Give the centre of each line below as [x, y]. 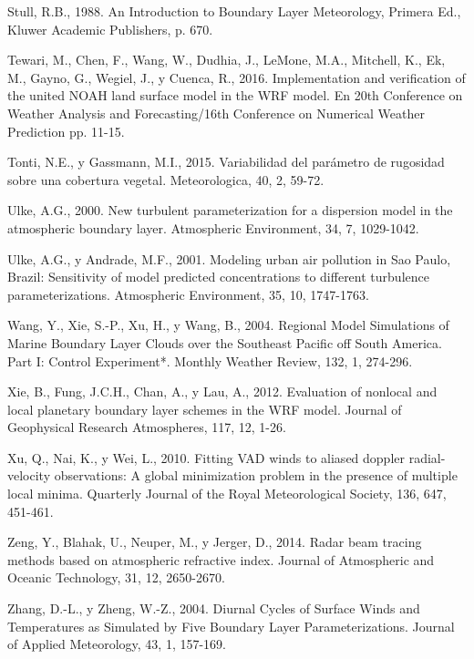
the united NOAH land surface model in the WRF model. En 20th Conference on [235, 95]
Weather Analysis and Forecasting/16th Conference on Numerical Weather [216, 113]
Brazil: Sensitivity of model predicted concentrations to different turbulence [218, 277]
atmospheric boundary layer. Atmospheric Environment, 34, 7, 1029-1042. [213, 227]
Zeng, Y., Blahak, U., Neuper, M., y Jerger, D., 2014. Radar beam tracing [215, 542]
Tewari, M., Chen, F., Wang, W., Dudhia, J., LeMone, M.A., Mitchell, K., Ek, [227, 60]
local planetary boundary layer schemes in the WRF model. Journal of [205, 409]
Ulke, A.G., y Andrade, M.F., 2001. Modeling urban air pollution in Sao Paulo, [229, 258]
